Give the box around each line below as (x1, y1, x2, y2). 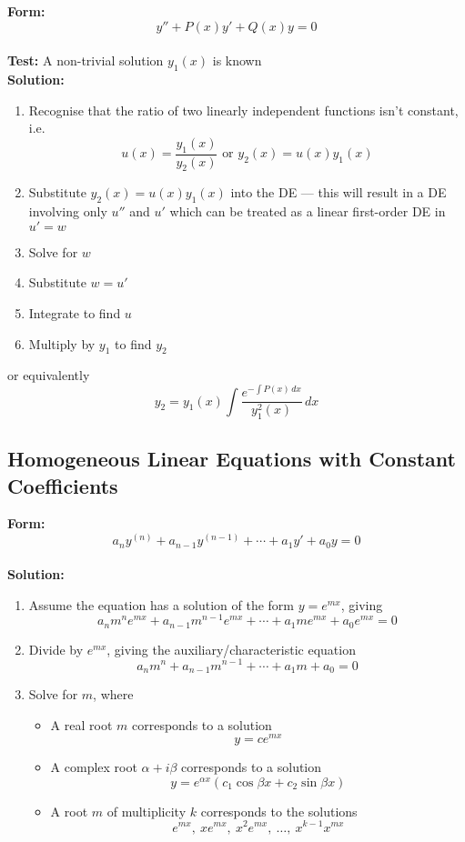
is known (212, 51, 262, 70)
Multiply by (28, 334, 96, 353)
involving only (28, 202, 107, 221)
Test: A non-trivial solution (7, 51, 164, 70)
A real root (50, 715, 113, 734)
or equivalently (7, 366, 90, 385)
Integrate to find (28, 303, 121, 322)
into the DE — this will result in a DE (230, 183, 447, 202)
